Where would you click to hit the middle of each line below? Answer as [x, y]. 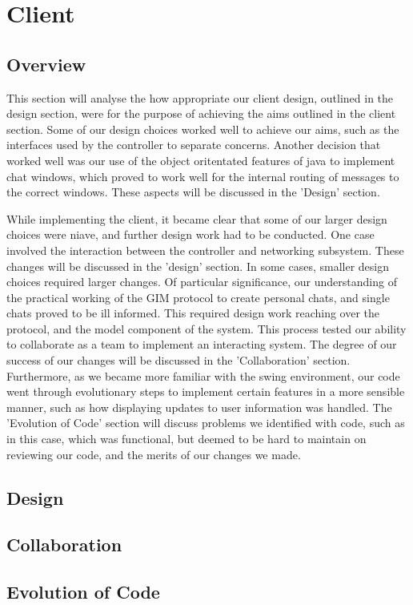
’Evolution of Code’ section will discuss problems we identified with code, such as [206, 423]
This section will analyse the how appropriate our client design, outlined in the [200, 97]
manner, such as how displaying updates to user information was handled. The [199, 407]
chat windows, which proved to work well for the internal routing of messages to [203, 176]
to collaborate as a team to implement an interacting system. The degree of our [202, 344]
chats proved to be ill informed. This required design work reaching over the [193, 313]
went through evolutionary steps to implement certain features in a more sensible [206, 391]
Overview [46, 64]
